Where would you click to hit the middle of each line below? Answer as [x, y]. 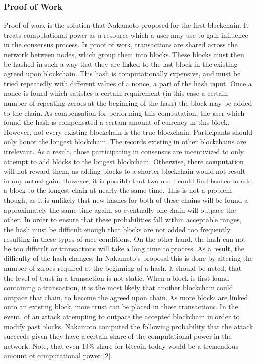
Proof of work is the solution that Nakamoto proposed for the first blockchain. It [127, 25]
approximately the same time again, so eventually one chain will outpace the [120, 210]
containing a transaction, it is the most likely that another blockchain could [119, 287]
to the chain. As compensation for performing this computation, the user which [124, 112]
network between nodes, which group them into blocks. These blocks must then [124, 54]
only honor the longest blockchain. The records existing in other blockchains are [125, 142]
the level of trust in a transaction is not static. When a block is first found [117, 277]
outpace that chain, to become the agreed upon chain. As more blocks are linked [126, 297]
